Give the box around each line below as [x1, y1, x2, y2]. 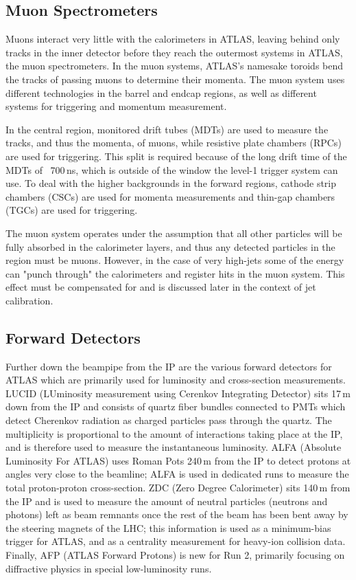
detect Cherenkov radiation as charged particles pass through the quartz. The [5, 413, 332, 427]
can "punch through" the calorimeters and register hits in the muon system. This [5, 266, 345, 280]
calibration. [5, 293, 54, 307]
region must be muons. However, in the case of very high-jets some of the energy [5, 253, 344, 267]
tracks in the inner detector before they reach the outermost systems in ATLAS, [5, 45, 343, 59]
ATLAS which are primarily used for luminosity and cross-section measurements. [5, 372, 346, 387]
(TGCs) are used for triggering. [5, 203, 138, 217]
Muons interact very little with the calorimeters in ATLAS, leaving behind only [5, 32, 340, 46]
